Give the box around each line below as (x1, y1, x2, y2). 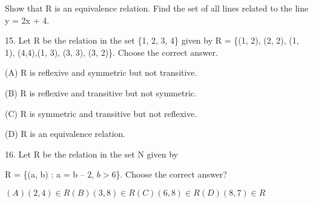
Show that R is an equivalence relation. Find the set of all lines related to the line (5, 2, 309, 14)
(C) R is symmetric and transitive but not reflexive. (5, 107, 197, 119)
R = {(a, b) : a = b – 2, (5, 168, 94, 181)
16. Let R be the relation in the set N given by (5, 147, 178, 160)
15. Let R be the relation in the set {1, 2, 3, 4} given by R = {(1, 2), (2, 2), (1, (5, 34, 299, 47)
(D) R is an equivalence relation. (5, 127, 126, 140)
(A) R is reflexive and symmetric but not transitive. (5, 66, 197, 79)
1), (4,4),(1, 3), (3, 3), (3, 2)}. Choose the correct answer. (5, 45, 218, 58)
